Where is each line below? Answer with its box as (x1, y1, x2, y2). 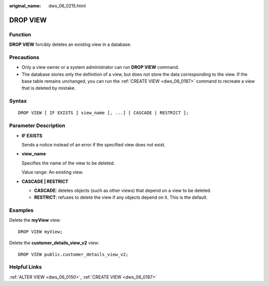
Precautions (9, 54, 39, 61)
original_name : (9, 3, 41, 8)
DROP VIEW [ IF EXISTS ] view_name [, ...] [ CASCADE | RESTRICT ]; (18, 110, 189, 116)
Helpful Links (9, 264, 42, 271)
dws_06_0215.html (48, 3, 86, 8)
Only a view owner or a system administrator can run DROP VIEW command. (21, 64, 179, 70)
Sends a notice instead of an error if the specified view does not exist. (21, 142, 166, 147)
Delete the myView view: (9, 217, 61, 223)
